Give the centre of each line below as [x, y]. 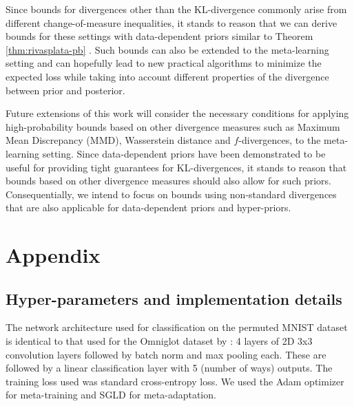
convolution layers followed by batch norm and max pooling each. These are [166, 354]
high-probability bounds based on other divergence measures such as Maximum [173, 126]
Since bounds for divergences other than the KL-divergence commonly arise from [176, 9]
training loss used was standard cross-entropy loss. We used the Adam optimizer [175, 381]
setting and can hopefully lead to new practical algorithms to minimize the [164, 63]
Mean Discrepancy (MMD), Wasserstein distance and [118, 140]
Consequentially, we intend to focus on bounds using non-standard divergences [171, 194]
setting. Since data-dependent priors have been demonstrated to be [184, 153]
